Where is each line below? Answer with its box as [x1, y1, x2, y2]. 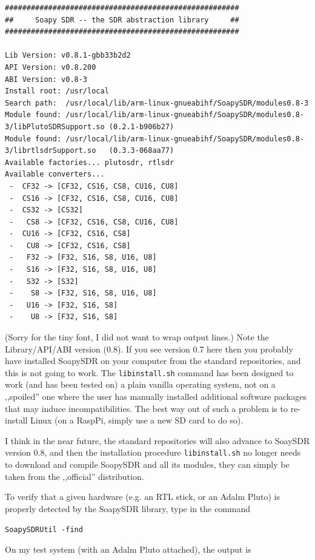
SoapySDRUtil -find [5, 525, 83, 535]
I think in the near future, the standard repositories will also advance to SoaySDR [5, 434, 310, 447]
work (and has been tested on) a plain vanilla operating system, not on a [5, 378, 276, 391]
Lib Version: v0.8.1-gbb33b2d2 [5, 51, 131, 60]
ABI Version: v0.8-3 [5, 75, 88, 84]
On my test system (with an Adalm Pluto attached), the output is [5, 543, 251, 556]
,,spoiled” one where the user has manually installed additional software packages [5, 390, 307, 403]
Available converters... [5, 170, 105, 179]
